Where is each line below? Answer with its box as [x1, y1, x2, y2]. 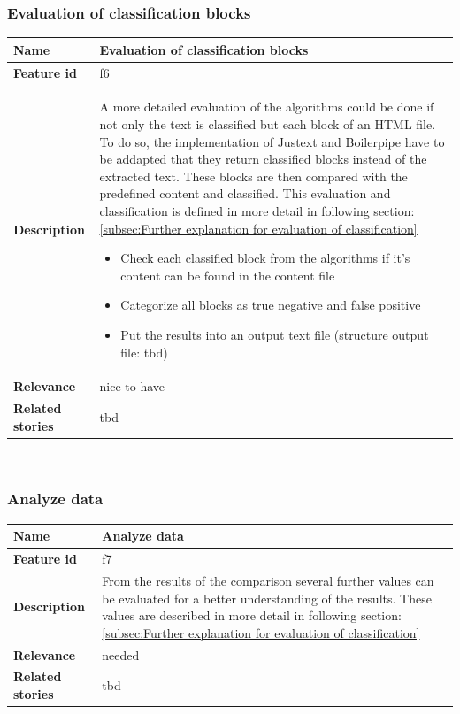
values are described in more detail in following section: [102, 606, 402, 625]
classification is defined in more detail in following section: [99, 201, 415, 219]
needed [102, 645, 140, 664]
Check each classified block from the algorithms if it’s [120, 249, 410, 267]
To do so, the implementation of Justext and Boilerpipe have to [99, 132, 445, 150]
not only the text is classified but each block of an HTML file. [99, 115, 436, 133]
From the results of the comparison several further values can [102, 571, 434, 589]
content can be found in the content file [120, 265, 335, 284]
